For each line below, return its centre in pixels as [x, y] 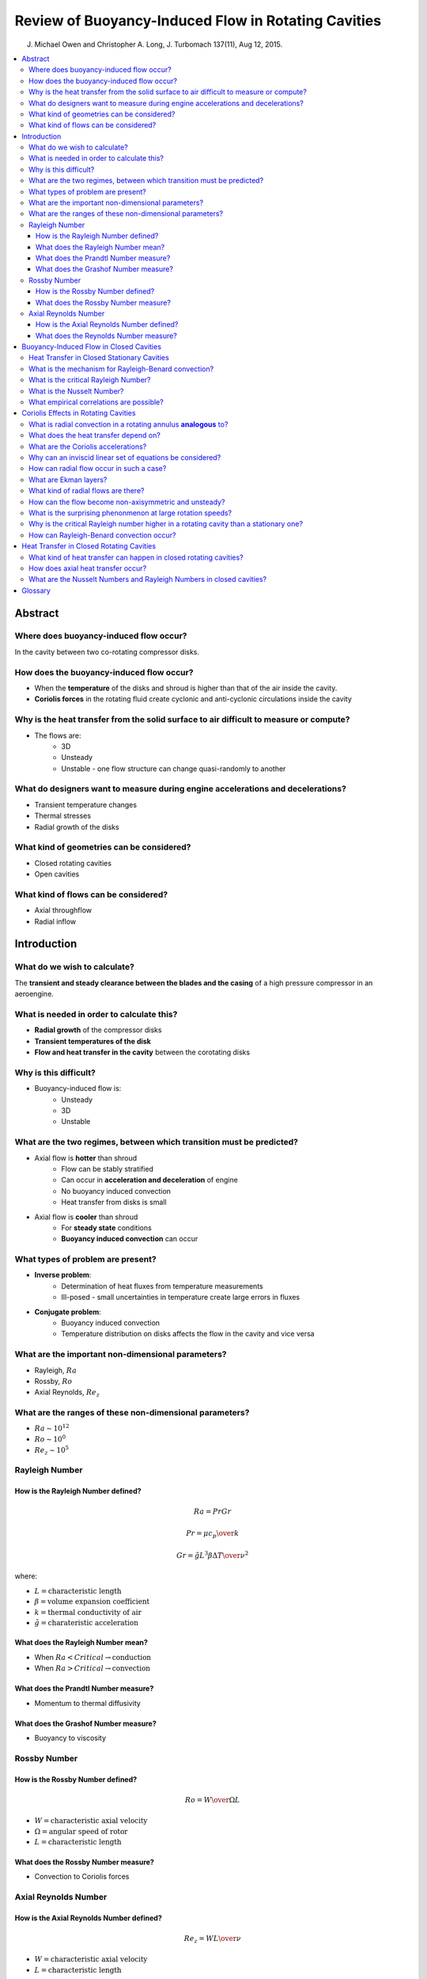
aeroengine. [34, 994]
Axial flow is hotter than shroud [86, 1158]
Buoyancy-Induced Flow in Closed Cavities [92, 347]
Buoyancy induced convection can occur [130, 1239]
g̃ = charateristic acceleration [86, 1623]
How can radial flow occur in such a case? [98, 469]
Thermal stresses [62, 816]
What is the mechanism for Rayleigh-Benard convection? [121, 369]
